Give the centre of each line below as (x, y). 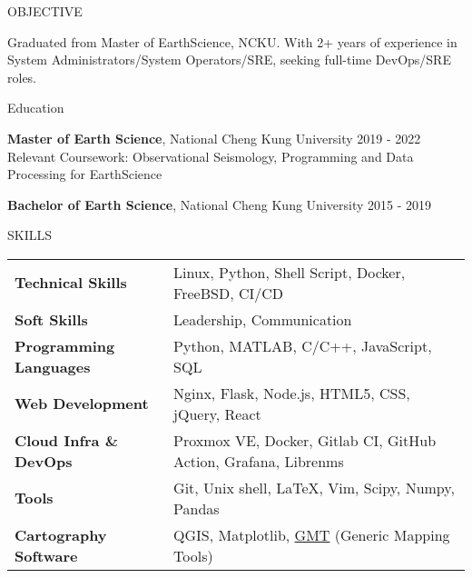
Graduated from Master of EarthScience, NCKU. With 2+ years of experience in (232, 41)
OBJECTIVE (45, 11)
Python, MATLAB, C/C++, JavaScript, (303, 345)
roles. (22, 77)
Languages (53, 366)
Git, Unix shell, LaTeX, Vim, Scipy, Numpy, (314, 487)
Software (46, 555)
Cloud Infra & (66, 440)
